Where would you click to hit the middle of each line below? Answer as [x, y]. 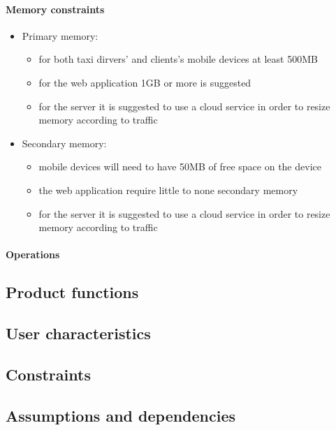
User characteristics [78, 333]
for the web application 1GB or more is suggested [145, 82]
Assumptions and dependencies [121, 415]
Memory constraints [55, 9]
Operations [33, 254]
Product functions [72, 292]
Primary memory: [60, 35]
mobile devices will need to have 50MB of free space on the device [180, 166]
